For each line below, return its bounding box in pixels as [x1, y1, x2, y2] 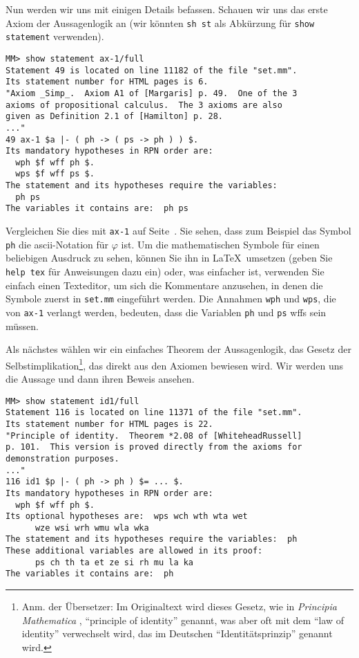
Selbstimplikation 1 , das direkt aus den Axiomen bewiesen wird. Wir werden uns [6, 356, 344, 372]
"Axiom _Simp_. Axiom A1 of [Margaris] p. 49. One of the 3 [6, 88, 298, 98]
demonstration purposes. [6, 453, 119, 464]
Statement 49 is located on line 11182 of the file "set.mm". [6, 65, 298, 75]
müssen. [6, 318, 39, 333]
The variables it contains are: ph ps [6, 203, 188, 214]
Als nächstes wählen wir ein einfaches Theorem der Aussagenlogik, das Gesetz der [6, 342, 351, 356]
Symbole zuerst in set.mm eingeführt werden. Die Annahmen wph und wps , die [6, 291, 336, 306]
